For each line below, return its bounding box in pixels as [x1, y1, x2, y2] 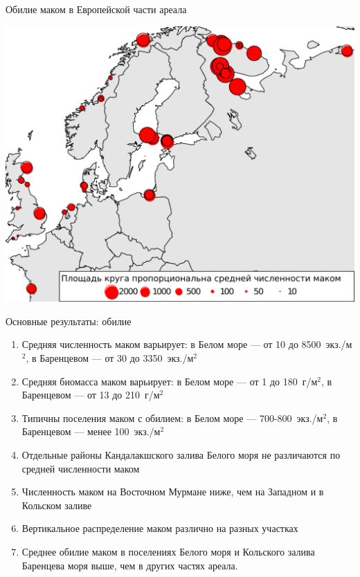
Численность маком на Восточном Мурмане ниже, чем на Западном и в [21, 484, 324, 499]
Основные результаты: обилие [6, 313, 132, 328]
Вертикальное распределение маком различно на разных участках [21, 521, 298, 535]
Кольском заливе [21, 497, 92, 512]
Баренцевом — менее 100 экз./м [21, 424, 161, 439]
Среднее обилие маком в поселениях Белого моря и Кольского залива [21, 544, 315, 558]
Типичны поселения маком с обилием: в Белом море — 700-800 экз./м [21, 410, 323, 425]
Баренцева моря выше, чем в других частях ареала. [21, 558, 238, 572]
